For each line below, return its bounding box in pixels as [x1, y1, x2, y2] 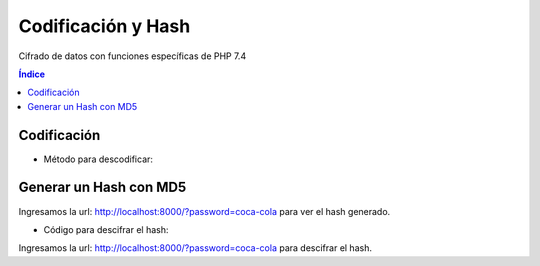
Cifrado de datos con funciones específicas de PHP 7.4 [18, 50, 247, 62]
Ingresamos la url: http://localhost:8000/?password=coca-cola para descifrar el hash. [18, 242, 372, 254]
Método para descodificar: [43, 153, 154, 165]
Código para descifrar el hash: [43, 223, 169, 235]
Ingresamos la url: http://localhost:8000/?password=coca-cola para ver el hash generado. [18, 205, 391, 217]
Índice [18, 68, 45, 80]
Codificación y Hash [18, 15, 191, 37]
